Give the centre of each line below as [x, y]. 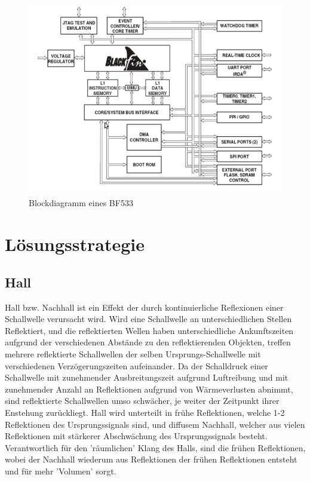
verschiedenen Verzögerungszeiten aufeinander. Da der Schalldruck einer [136, 365]
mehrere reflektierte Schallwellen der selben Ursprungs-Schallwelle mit [133, 353]
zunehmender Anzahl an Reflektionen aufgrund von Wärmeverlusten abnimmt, [149, 389]
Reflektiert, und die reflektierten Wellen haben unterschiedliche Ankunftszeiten [149, 330]
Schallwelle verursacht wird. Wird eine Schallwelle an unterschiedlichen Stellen [148, 319]
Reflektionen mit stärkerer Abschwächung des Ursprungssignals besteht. [136, 436]
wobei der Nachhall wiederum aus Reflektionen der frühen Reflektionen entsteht [151, 459]
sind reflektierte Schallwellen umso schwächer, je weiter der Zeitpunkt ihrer [142, 401]
